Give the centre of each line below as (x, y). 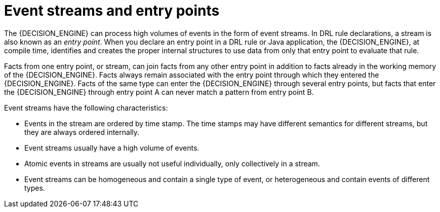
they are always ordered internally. (82, 132)
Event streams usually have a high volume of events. (112, 148)
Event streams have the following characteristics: (86, 108)
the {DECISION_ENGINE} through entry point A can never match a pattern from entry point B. (159, 92)
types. (35, 188)
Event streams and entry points (112, 11)
